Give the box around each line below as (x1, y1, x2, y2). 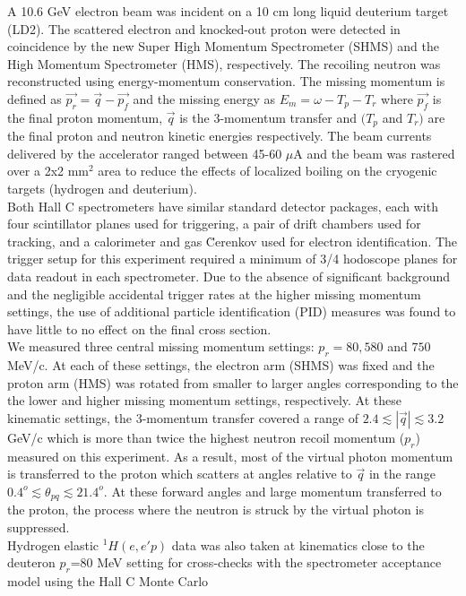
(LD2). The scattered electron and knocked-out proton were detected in (7, 19, 401, 38)
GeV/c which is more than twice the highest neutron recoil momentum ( (7, 428, 405, 446)
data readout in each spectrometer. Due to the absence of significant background (7, 266, 451, 285)
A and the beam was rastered (293, 143, 455, 162)
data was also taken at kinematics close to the (171, 535, 425, 554)
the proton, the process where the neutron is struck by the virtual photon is (7, 500, 424, 519)
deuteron (7, 553, 56, 572)
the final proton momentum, (7, 108, 163, 126)
